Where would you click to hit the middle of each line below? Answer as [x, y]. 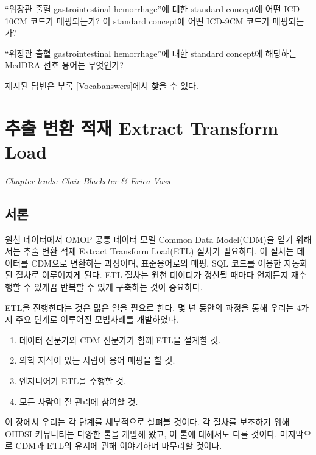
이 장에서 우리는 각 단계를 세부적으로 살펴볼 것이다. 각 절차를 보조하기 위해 [147, 422]
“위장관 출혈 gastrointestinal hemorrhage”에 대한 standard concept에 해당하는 [151, 53]
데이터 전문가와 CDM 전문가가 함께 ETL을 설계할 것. [120, 339]
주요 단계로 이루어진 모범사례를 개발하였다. [97, 319]
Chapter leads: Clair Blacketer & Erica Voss [88, 180]
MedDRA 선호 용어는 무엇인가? [64, 65]
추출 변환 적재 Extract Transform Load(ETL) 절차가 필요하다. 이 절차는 [159, 251]
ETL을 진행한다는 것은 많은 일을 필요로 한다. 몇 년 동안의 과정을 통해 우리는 [149, 307]
